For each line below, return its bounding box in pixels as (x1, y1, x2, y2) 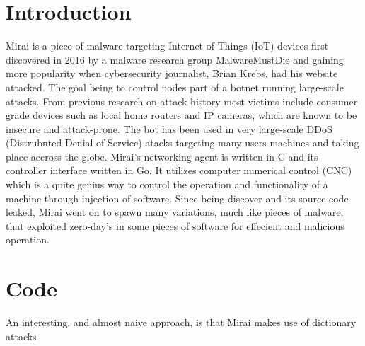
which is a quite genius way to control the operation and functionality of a (6, 177, 328, 192)
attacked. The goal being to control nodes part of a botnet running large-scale (6, 79, 344, 94)
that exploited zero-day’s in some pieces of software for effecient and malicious (6, 218, 344, 233)
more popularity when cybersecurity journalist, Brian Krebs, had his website (6, 66, 338, 81)
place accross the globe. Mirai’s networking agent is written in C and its (6, 149, 318, 163)
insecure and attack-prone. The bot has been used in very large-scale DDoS (6, 121, 332, 136)
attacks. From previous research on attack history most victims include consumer (6, 93, 358, 108)
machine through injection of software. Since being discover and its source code (6, 190, 349, 205)
